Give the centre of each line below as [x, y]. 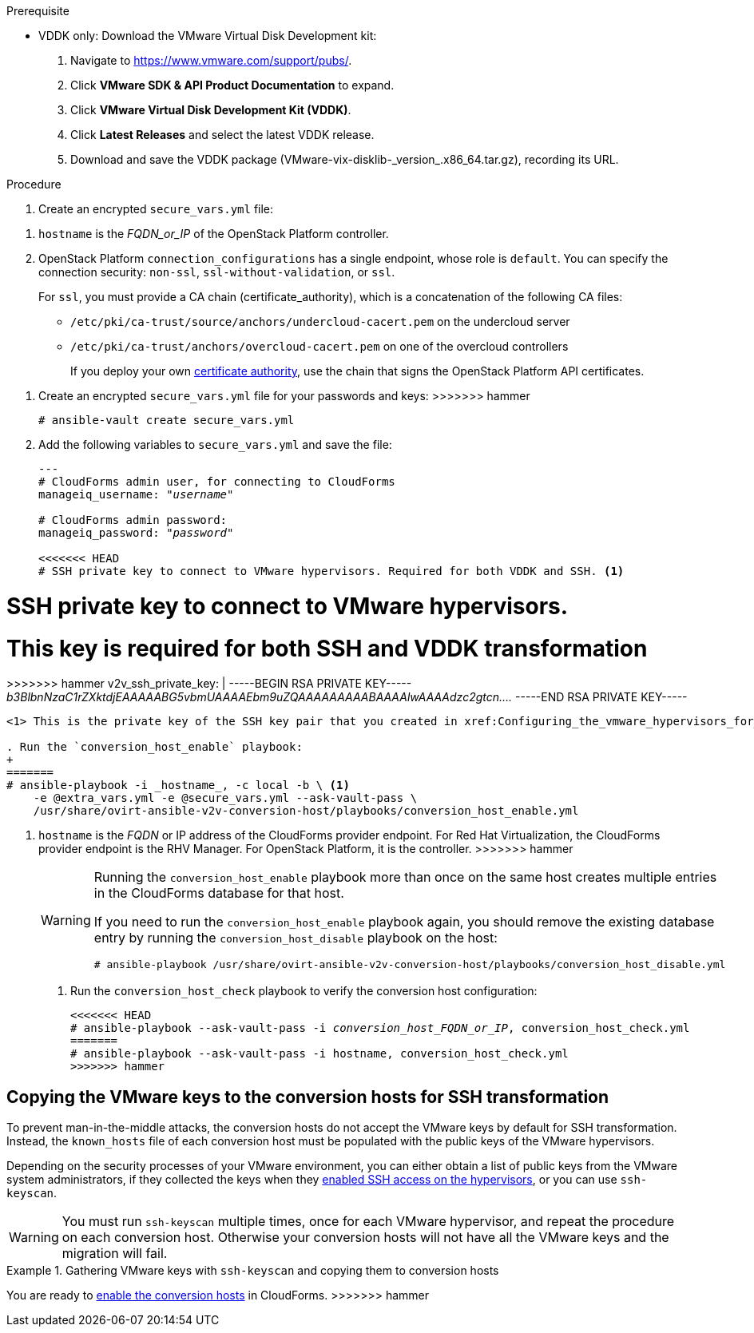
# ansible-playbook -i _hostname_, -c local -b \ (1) [178, 786]
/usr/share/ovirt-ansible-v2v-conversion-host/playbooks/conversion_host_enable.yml [306, 811]
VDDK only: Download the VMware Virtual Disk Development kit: [208, 36]
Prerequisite [38, 11]
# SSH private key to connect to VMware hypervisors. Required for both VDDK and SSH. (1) [331, 571]
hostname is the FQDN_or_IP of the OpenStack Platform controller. [214, 234]
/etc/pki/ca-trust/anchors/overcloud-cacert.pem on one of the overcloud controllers [319, 346]
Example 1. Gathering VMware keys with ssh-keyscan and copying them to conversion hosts [253, 1271]
